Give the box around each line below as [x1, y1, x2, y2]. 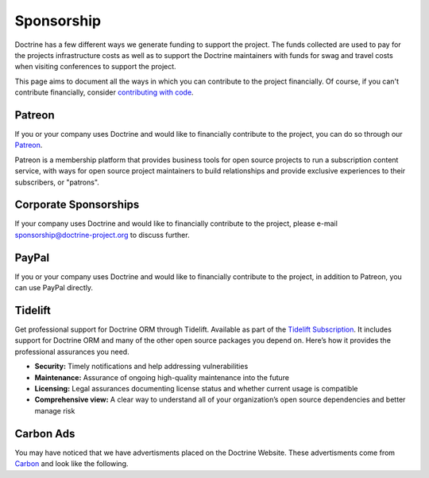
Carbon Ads [14, 426, 75, 441]
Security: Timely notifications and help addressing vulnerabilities [34, 362, 249, 371]
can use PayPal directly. [14, 283, 94, 293]
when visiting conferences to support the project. [14, 62, 176, 72]
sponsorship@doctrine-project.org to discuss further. [14, 230, 190, 239]
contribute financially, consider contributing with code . [14, 87, 194, 97]
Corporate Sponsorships [14, 198, 140, 212]
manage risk [34, 406, 75, 415]
